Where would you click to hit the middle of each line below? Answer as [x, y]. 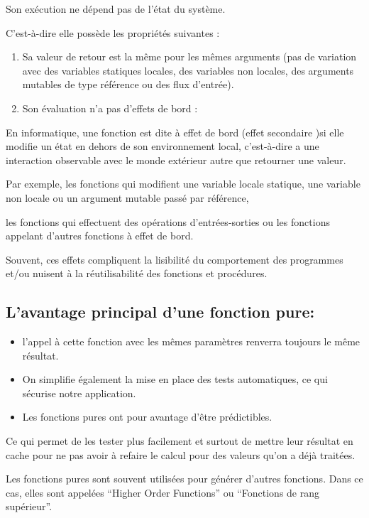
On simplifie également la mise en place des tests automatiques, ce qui [175, 379]
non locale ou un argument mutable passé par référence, [127, 197]
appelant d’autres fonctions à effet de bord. [100, 236]
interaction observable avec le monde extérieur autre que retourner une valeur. [176, 160]
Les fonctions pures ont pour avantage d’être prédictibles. [147, 417]
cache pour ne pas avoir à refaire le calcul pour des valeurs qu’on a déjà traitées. [181, 454]
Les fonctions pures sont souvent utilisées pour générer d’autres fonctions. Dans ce [184, 479]
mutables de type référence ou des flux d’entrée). [128, 84]
